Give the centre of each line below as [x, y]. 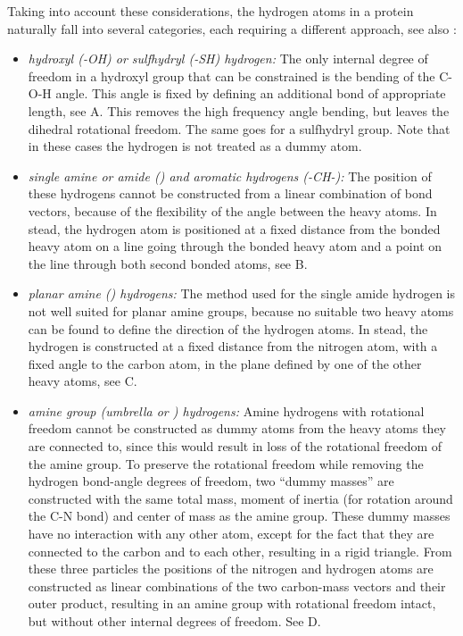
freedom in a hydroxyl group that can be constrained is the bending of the [231, 75]
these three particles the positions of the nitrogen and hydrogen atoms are [231, 569]
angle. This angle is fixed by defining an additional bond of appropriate [251, 93]
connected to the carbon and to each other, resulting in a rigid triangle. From [240, 551]
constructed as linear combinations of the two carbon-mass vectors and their [237, 586]
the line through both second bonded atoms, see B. [168, 263]
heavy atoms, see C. [83, 381]
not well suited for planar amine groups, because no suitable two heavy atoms [241, 310]
